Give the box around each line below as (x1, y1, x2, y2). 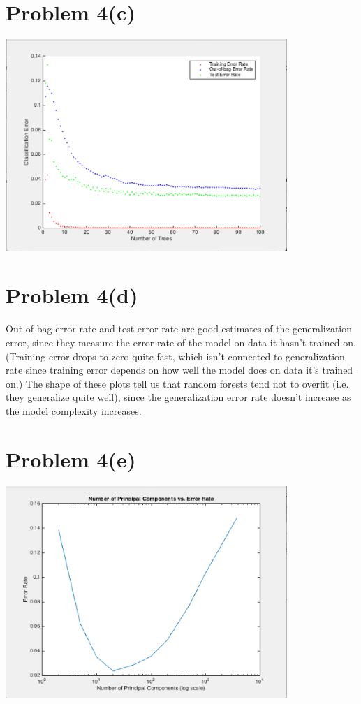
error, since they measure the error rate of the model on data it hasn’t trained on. (6, 335, 356, 349)
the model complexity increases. (6, 403, 142, 418)
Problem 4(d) (6, 281, 138, 309)
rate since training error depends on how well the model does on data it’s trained (6, 362, 353, 377)
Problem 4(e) (6, 444, 136, 473)
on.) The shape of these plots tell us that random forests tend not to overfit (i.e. (6, 376, 349, 390)
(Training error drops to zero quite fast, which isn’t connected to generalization (6, 349, 345, 363)
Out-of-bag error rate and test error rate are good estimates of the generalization (6, 321, 353, 336)
